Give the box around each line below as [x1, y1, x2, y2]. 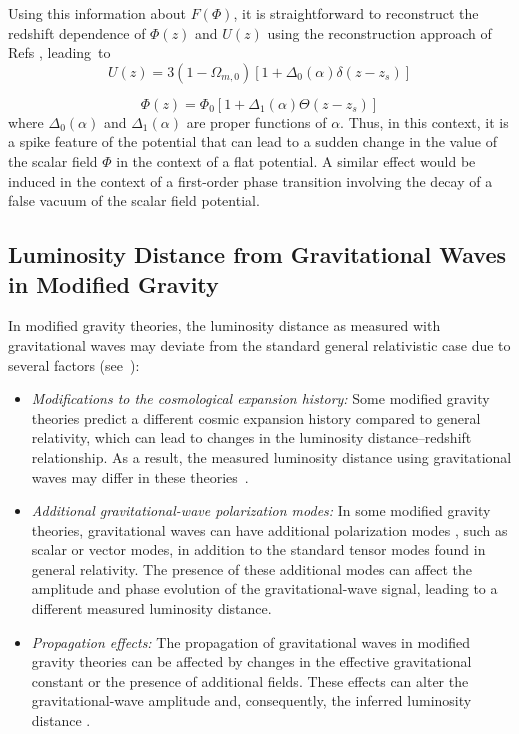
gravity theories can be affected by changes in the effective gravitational [31, 651, 472, 672]
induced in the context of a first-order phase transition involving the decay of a [8, 170, 493, 191]
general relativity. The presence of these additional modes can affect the [31, 558, 472, 579]
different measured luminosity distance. [31, 598, 272, 619]
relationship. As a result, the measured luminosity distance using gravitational [31, 446, 512, 467]
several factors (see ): [8, 354, 140, 375]
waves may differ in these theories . [31, 466, 249, 487]
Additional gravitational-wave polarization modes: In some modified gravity [31, 500, 491, 521]
